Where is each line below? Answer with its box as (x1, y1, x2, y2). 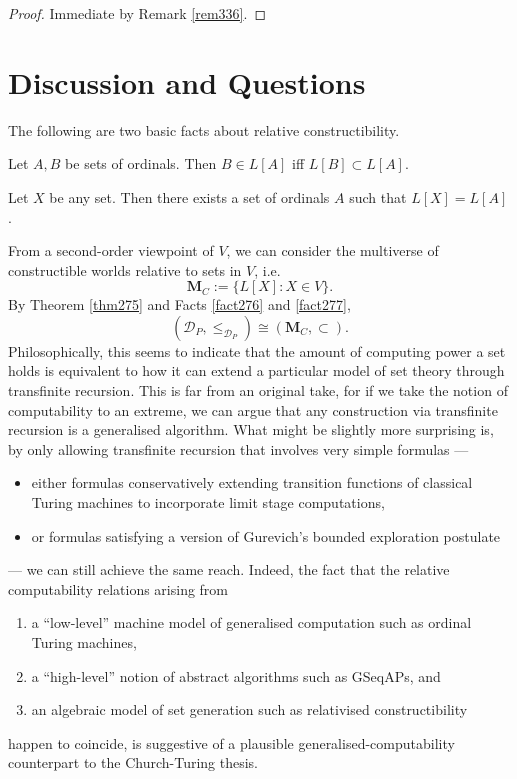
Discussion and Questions (8, 61, 366, 102)
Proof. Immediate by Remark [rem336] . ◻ (8, 3, 266, 23)
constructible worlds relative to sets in (8, 259, 242, 280)
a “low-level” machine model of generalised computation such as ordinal (31, 612, 472, 633)
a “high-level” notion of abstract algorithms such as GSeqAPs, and (31, 665, 441, 686)
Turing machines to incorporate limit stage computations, (31, 492, 385, 513)
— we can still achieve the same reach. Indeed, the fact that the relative (8, 559, 450, 580)
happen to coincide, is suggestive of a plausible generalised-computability (8, 732, 455, 753)
